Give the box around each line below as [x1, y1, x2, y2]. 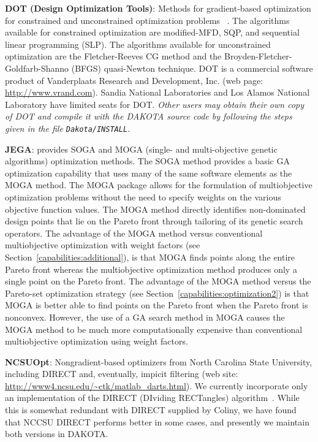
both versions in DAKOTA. [5, 427, 108, 440]
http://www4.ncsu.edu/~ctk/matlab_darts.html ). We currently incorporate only [5, 379, 308, 392]
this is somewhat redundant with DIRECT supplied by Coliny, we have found [5, 403, 297, 416]
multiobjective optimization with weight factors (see [5, 238, 200, 251]
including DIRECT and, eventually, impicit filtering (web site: [5, 367, 238, 380]
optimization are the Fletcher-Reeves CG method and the [5, 50, 222, 63]
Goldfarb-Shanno [5, 61, 69, 74]
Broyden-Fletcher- [224, 50, 292, 63]
